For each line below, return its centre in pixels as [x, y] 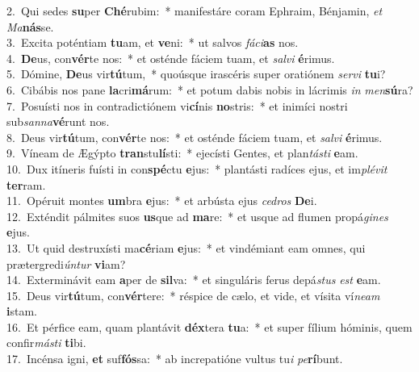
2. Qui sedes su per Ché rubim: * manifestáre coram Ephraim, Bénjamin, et [195, 10]
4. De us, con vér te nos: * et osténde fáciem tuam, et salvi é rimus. [171, 58]
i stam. [22, 311]
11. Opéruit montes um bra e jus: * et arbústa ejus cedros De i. [162, 201]
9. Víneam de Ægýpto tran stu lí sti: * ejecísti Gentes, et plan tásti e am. [182, 153]
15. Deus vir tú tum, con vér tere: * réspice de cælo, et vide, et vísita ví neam [193, 295]
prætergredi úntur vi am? [66, 263]
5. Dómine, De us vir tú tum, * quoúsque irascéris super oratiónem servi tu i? [196, 74]
